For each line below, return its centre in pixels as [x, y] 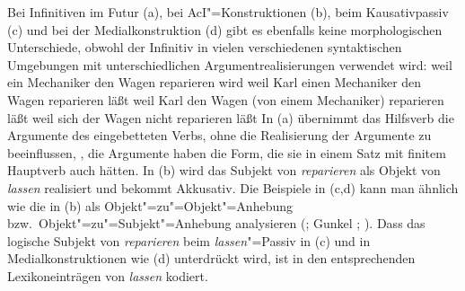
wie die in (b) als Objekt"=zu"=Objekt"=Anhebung [150, 205]
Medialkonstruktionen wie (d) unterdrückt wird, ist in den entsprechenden [211, 258]
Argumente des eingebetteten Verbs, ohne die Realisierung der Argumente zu [219, 135]
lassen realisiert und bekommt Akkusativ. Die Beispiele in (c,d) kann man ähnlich [233, 187]
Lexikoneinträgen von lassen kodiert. [108, 275]
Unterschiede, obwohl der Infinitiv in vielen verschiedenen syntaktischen [205, 47]
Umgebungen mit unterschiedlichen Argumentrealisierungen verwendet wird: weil [230, 64]
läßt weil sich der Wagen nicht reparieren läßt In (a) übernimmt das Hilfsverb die [231, 117]
